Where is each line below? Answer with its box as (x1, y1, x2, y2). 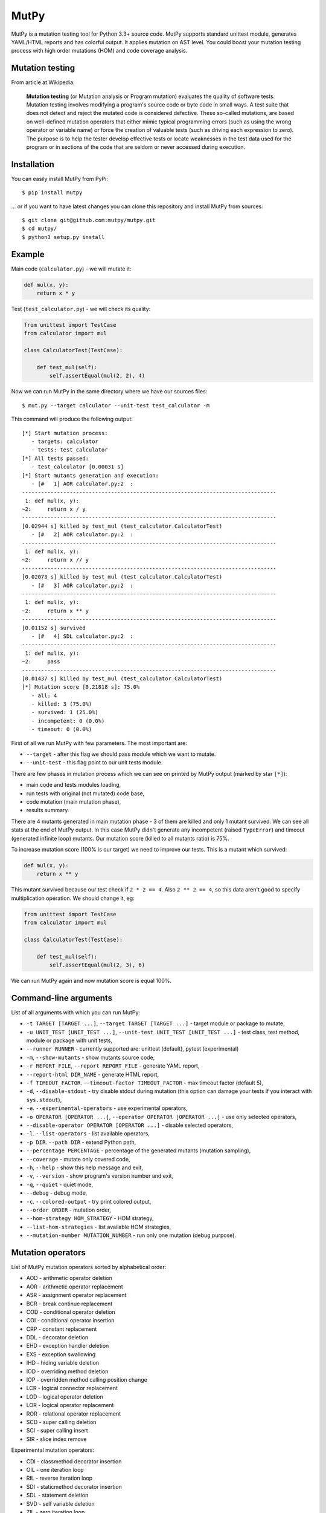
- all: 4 (31, 692, 57, 699)
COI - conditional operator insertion (26, 1317, 115, 1324)
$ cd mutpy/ (22, 225, 57, 232)
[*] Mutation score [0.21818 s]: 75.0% (22, 684, 140, 691)
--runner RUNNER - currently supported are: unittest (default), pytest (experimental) (26, 1045, 239, 1052)
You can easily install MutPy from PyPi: (11, 175, 109, 182)
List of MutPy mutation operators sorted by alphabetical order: (11, 1263, 167, 1270)
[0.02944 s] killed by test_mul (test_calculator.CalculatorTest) (22, 522, 223, 530)
